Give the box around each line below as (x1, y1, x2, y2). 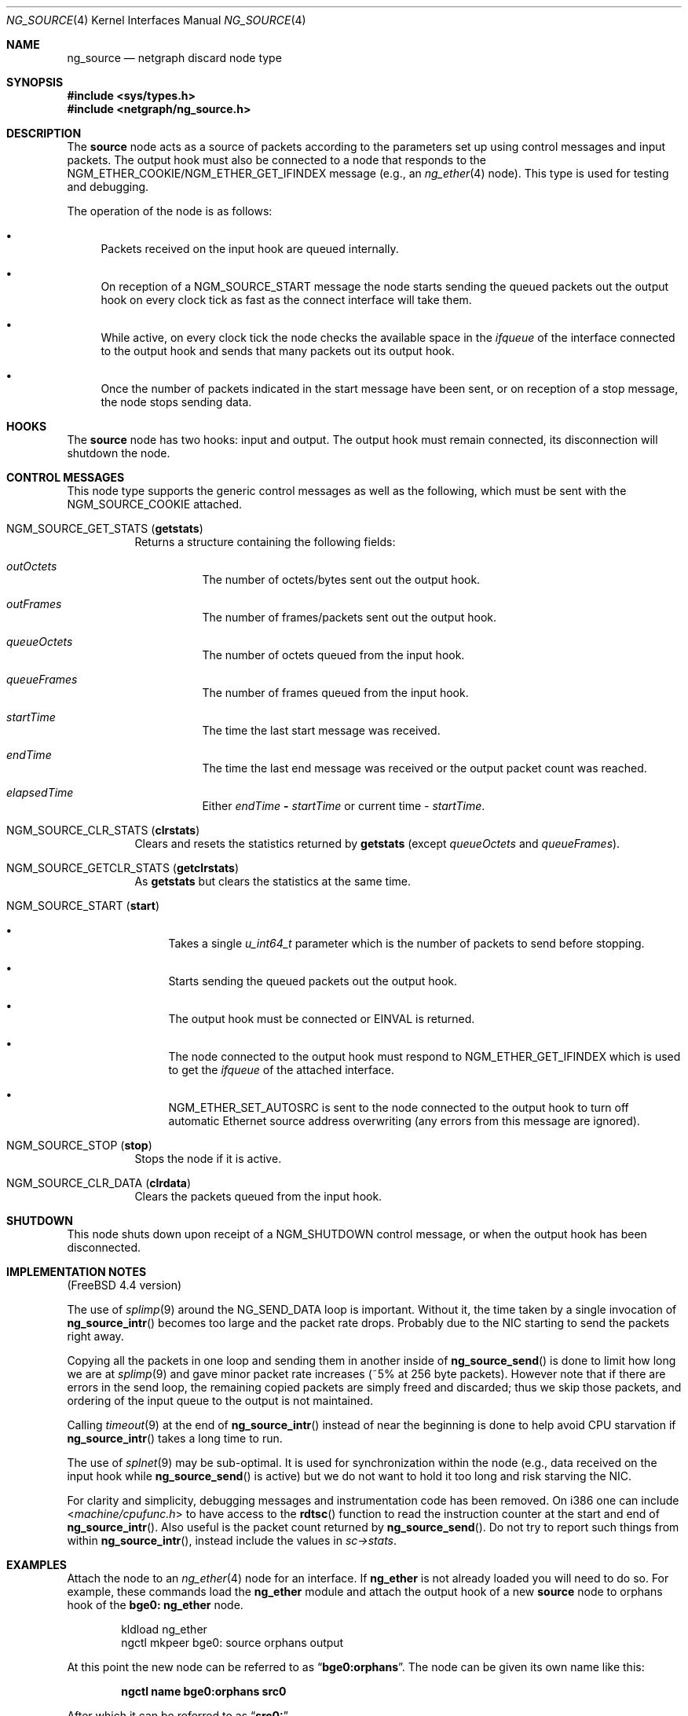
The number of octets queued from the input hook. (202, 648, 465, 662)
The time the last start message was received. (202, 724, 441, 737)
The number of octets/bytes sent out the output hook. (202, 573, 481, 586)
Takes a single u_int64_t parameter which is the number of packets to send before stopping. (168, 937, 645, 950)
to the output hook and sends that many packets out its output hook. (101, 344, 455, 357)
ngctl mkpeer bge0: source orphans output (121, 1636, 344, 1649)
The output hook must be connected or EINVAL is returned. (168, 1012, 475, 1025)
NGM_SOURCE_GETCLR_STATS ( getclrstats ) (6, 861, 239, 874)
